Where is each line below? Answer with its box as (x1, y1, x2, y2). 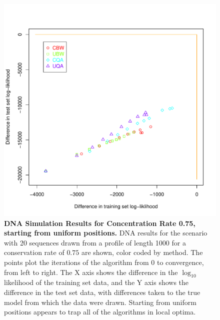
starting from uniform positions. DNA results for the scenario (4, 227, 207, 238)
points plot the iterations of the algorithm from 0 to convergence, (4, 256, 204, 267)
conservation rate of (4, 247, 64, 257)
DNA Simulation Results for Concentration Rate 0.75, (4, 217, 195, 228)
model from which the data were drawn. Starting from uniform (4, 296, 196, 307)
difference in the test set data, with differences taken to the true (4, 286, 200, 297)
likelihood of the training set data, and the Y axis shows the (4, 277, 189, 287)
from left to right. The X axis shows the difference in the (4, 266, 178, 277)
